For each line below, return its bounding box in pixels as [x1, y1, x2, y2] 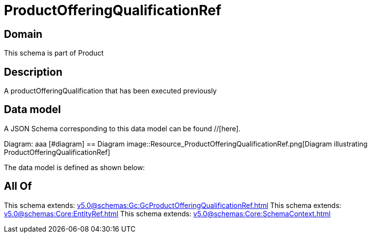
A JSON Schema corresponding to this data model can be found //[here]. [4, 124, 241, 133]
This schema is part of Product [4, 49, 104, 58]
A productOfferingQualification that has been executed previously [4, 87, 217, 95]
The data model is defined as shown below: [4, 163, 145, 172]
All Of [4, 180, 32, 193]
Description [4, 65, 62, 78]
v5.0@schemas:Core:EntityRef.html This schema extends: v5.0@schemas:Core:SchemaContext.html [4, 209, 331, 218]
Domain [4, 28, 43, 40]
